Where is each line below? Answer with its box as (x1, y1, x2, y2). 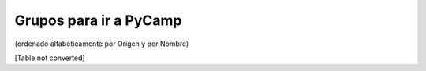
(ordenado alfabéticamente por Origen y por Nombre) (14, 39, 189, 48)
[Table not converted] (14, 53, 86, 62)
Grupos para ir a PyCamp (14, 12, 182, 29)
